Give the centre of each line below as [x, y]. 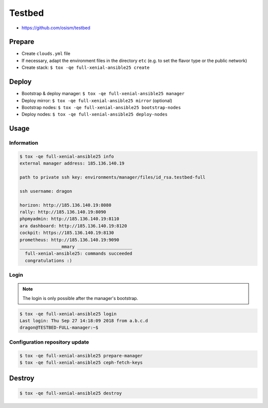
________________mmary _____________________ [76, 246]
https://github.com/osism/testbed [56, 28]
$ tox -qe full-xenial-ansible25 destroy [71, 393]
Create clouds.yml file [46, 54]
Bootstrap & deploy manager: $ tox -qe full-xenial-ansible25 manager [103, 94]
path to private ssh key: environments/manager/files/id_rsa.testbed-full [113, 177]
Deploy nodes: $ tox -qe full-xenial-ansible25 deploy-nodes [95, 115]
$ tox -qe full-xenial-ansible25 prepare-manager [81, 355]
